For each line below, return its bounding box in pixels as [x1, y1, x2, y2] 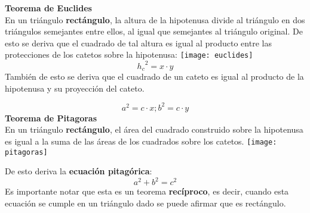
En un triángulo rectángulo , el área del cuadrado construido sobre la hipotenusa [5, 123, 303, 136]
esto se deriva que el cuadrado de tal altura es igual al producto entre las [5, 36, 272, 49]
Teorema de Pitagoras [5, 111, 97, 124]
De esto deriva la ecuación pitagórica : [5, 165, 152, 177]
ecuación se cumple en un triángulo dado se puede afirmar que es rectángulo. [5, 196, 286, 209]
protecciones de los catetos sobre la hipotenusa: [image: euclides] [5, 48, 253, 61]
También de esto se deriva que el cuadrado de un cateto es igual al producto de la [5, 70, 304, 82]
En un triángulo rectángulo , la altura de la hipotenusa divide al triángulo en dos [5, 13, 305, 26]
